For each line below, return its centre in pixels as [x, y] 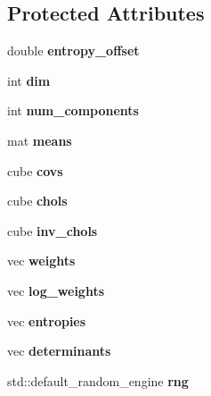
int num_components [73, 110]
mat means [40, 140]
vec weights [41, 261]
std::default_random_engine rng [98, 380]
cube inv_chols [53, 230]
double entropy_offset [73, 51]
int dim [29, 80]
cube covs [35, 170]
